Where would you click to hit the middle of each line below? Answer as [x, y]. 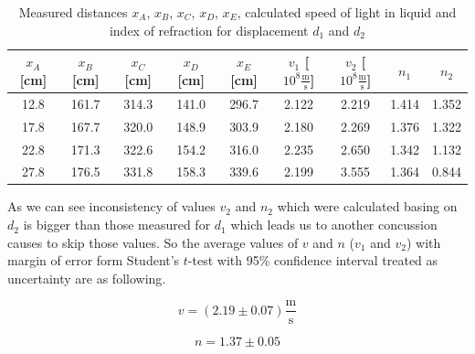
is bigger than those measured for [117, 225]
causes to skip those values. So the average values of [153, 242]
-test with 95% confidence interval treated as [313, 260]
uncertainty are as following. [87, 278]
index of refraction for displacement [209, 30]
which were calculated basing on [367, 206]
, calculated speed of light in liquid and [347, 12]
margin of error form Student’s [94, 260]
